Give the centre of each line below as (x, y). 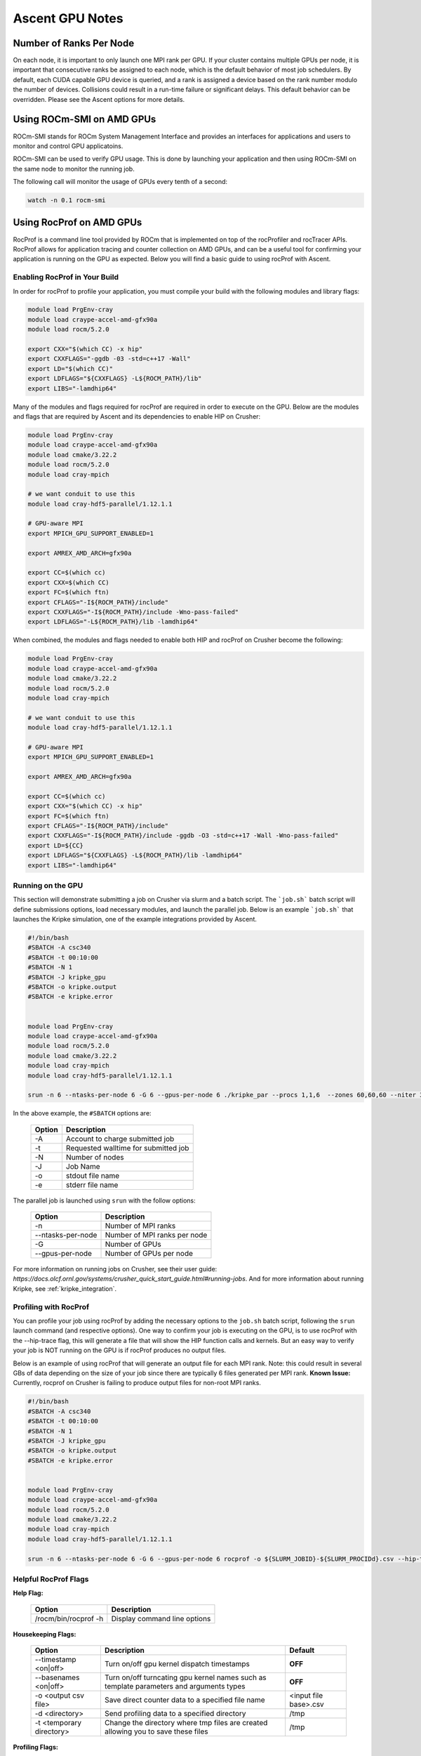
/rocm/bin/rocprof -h (69, 1618)
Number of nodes (95, 1157)
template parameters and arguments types (175, 1686)
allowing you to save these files (156, 1731)
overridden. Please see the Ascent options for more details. (99, 99)
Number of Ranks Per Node (74, 43)
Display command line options (161, 1618)
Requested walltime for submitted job (127, 1148)
